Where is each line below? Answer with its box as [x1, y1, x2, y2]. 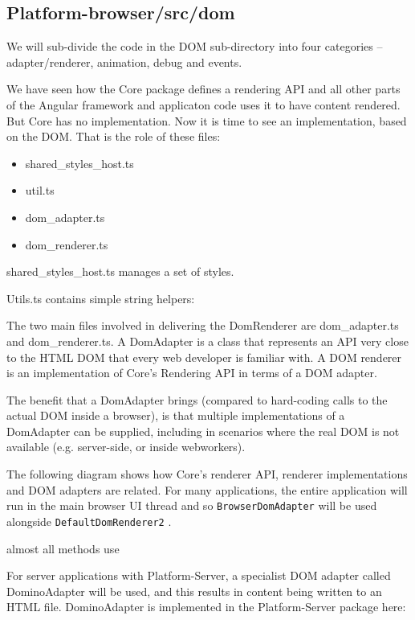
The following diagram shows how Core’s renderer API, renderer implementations [6, 466, 408, 482]
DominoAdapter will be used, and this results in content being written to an [6, 582, 382, 599]
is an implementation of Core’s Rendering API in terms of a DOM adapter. [6, 364, 377, 381]
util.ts [25, 182, 55, 199]
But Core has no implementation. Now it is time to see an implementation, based [6, 112, 407, 129]
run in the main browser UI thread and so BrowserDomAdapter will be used [6, 497, 377, 514]
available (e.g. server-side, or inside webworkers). [6, 438, 246, 455]
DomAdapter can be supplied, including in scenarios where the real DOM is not [6, 422, 400, 439]
